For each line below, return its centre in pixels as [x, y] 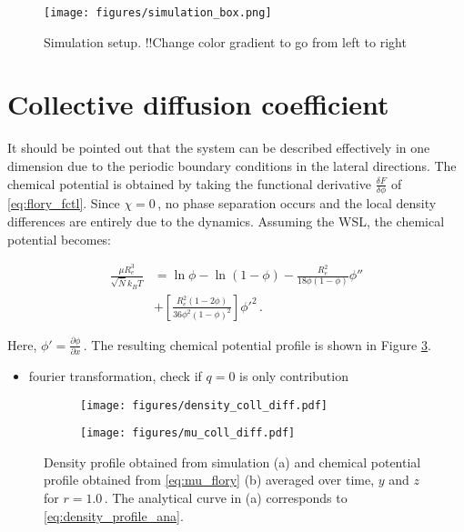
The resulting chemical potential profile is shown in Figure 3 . [261, 344]
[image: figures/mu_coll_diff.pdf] [188, 433]
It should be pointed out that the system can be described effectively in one [219, 148]
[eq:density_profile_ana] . [114, 515]
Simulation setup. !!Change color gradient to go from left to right [225, 41]
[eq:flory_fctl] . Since [64, 203]
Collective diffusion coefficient [198, 104]
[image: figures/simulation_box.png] [158, 13]
